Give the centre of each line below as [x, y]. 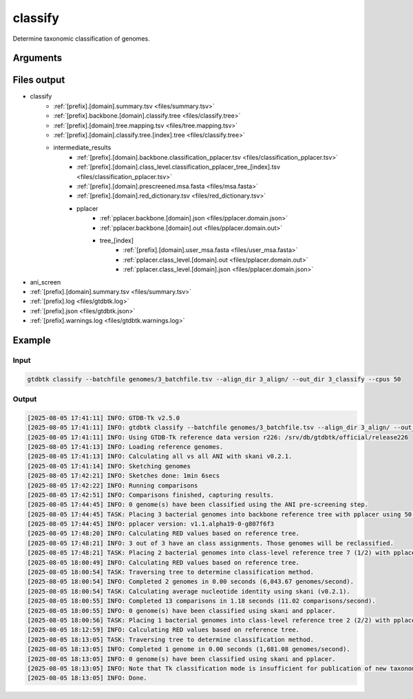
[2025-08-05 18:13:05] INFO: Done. [87, 678]
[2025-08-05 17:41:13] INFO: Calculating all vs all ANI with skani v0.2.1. [160, 457]
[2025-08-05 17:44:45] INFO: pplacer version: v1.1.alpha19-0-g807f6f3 [151, 524]
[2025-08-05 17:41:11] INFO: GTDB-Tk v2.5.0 [104, 418]
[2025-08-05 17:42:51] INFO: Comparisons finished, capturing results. [151, 495]
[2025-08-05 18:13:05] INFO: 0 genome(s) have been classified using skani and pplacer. [182, 659]
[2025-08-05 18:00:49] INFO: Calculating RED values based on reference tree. [163, 562]
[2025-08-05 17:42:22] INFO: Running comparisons [113, 485]
